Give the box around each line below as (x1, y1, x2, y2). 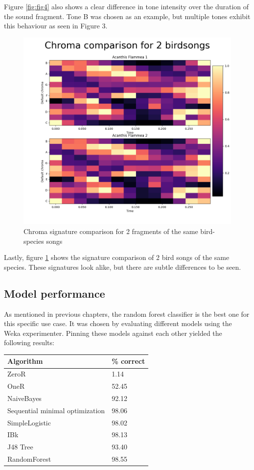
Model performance (4, 285, 105, 301)
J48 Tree (7, 442, 33, 452)
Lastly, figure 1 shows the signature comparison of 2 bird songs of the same (4, 252, 230, 262)
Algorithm (7, 356, 43, 366)
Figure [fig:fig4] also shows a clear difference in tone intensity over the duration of (4, 1, 249, 11)
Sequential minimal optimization (7, 405, 105, 415)
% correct (112, 356, 145, 366)
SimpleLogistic (7, 417, 51, 427)
